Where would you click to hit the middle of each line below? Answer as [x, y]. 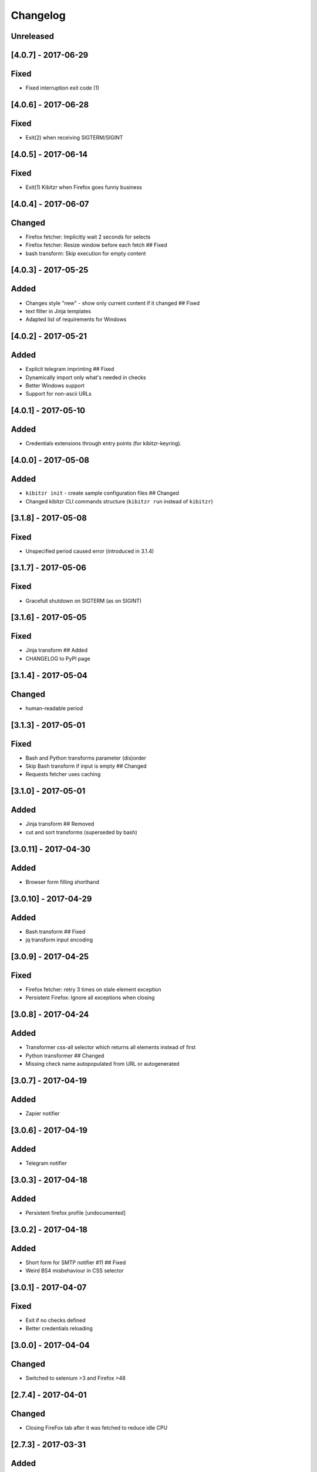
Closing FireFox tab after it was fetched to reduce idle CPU [97, 1428]
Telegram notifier [46, 1163]
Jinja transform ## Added [57, 650]
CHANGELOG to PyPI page [58, 658]
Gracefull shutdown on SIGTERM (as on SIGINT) [84, 601]
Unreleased [33, 36]
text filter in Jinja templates [58, 311]
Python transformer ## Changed [65, 1055]
